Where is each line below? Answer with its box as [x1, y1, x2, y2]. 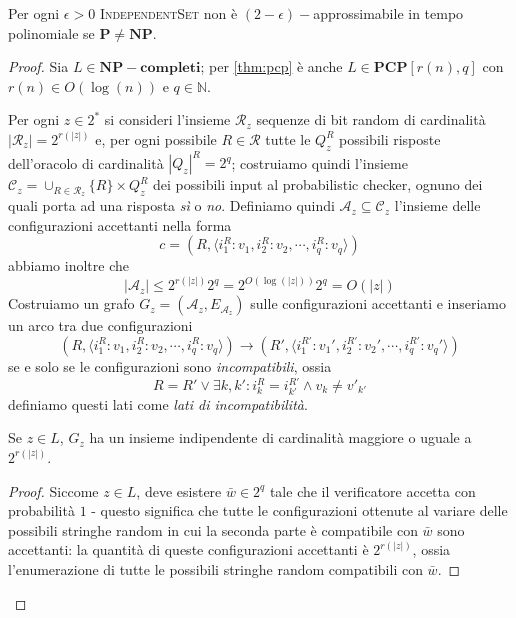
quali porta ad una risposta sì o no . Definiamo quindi [8, 195, 335, 216]
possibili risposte [339, 128, 441, 149]
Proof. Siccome [8, 480, 99, 501]
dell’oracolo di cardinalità [8, 152, 164, 173]
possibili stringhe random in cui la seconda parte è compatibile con [8, 519, 418, 540]
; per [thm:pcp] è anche [200, 56, 343, 77]
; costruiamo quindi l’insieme [231, 152, 408, 173]
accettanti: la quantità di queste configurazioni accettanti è [8, 539, 369, 560]
